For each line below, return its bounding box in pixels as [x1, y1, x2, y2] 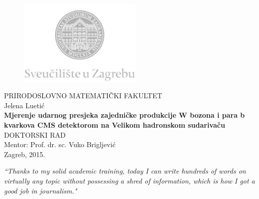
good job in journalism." [4, 185, 77, 196]
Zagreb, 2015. [4, 149, 45, 159]
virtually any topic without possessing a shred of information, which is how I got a [4, 175, 255, 186]
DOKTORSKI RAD [4, 129, 66, 140]
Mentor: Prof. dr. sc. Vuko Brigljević [4, 139, 116, 150]
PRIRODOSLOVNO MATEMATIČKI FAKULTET [4, 90, 162, 101]
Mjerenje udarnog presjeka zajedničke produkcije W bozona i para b [4, 110, 245, 120]
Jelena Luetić [4, 100, 45, 110]
